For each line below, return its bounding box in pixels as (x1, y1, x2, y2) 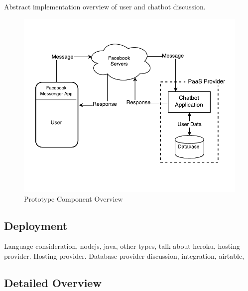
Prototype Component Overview (24, 193, 123, 204)
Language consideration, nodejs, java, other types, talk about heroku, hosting (4, 241, 240, 251)
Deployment (4, 218, 68, 233)
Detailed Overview (4, 275, 102, 290)
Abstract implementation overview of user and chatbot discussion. (4, 1, 206, 11)
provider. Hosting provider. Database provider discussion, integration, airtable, (4, 251, 245, 261)
